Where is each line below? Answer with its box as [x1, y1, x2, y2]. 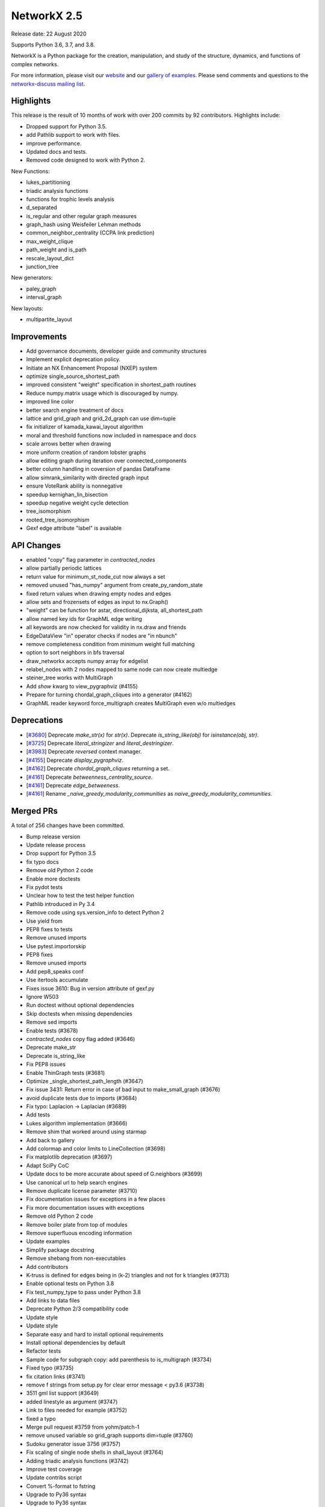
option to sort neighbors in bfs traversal [26, 649, 125, 656]
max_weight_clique [26, 238, 73, 245]
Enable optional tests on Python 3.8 [26, 1280, 114, 1287]
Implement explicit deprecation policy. [26, 356, 120, 363]
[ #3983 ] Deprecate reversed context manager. [26, 748, 142, 755]
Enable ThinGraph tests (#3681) [26, 1069, 105, 1076]
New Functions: [11, 168, 51, 175]
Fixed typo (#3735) [26, 1364, 74, 1371]
